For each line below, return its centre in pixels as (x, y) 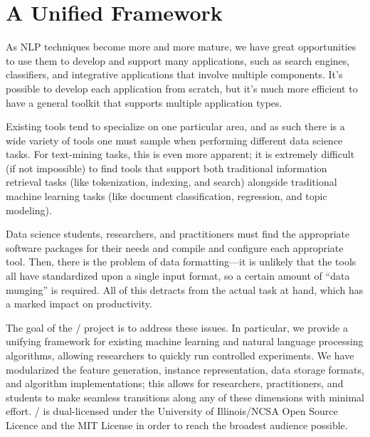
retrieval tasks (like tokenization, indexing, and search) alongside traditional (171, 182)
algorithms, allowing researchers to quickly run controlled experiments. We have (180, 355)
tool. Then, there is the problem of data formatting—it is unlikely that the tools (181, 262)
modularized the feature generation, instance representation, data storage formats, (185, 369)
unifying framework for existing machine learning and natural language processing (185, 341)
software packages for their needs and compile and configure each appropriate (175, 247)
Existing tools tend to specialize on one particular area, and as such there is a (175, 126)
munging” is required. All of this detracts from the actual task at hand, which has (185, 289)
